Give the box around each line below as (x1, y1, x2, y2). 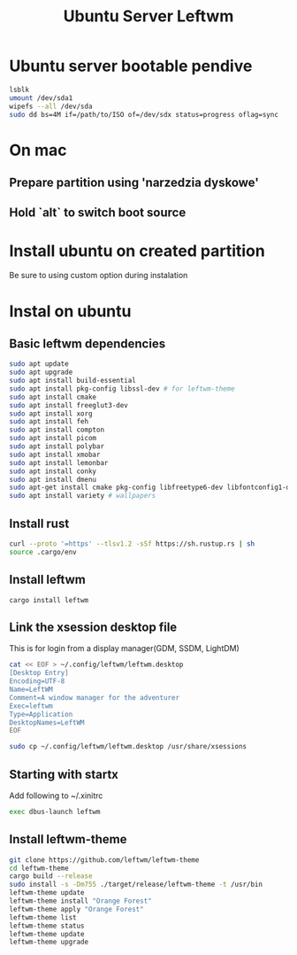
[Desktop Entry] (9, 669, 69, 678)
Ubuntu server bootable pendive (9, 56, 253, 76)
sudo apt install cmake (9, 392, 97, 401)
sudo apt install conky (9, 467, 97, 476)
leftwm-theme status (9, 921, 86, 930)
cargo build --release (9, 872, 93, 881)
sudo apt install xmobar (9, 450, 101, 459)
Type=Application (9, 710, 73, 718)
